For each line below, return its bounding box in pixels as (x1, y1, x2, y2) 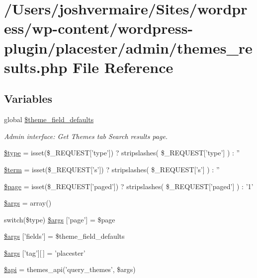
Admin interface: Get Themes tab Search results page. (4, 131, 168, 141)
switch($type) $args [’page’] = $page (4, 214, 115, 224)
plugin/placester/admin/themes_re (4, 37, 253, 58)
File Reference (73, 57, 173, 77)
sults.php (4, 57, 68, 77)
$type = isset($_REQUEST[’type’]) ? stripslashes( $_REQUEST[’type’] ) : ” (4, 147, 240, 158)
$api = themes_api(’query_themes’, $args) (4, 264, 136, 275)
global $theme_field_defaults (4, 114, 94, 125)
